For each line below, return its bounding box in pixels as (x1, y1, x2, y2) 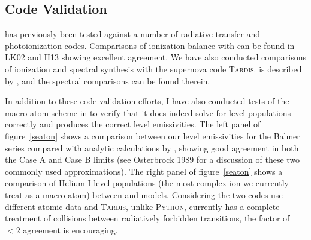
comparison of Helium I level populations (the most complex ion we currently (5, 177, 289, 189)
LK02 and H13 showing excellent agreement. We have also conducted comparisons (5, 51, 306, 63)
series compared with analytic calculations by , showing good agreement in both (5, 141, 299, 154)
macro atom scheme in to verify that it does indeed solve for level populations (5, 106, 291, 119)
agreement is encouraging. (23, 223, 118, 236)
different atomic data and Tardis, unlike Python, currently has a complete (5, 200, 280, 212)
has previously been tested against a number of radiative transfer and (5, 28, 261, 40)
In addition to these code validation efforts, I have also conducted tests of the (5, 95, 289, 107)
